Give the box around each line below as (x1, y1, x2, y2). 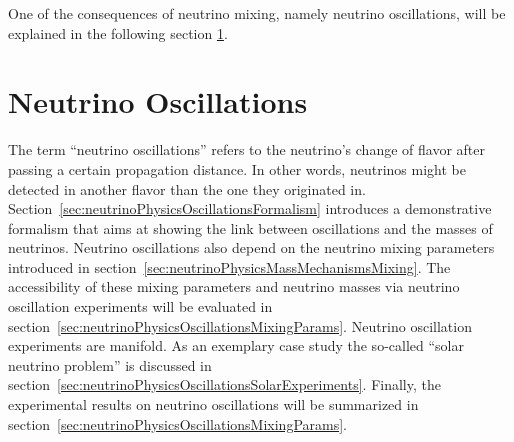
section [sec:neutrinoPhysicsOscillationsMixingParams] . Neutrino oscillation (8, 315, 472, 336)
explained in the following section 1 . (8, 22, 228, 43)
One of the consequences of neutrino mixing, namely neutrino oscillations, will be (8, 3, 506, 23)
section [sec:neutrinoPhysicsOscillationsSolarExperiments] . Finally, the (8, 374, 441, 395)
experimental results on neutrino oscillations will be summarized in (8, 394, 419, 415)
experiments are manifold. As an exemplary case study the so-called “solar (8, 335, 464, 356)
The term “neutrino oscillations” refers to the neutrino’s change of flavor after (8, 139, 485, 160)
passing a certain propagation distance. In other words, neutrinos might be (8, 158, 466, 179)
